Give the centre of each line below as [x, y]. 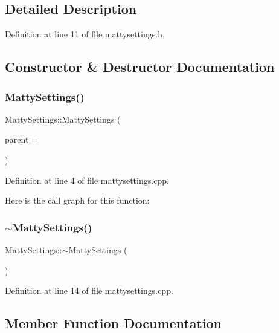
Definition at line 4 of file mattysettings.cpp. [87, 180]
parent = [21, 139]
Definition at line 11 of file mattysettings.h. [85, 34]
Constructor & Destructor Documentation [140, 67]
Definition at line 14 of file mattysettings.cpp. [89, 290]
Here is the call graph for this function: [77, 200]
